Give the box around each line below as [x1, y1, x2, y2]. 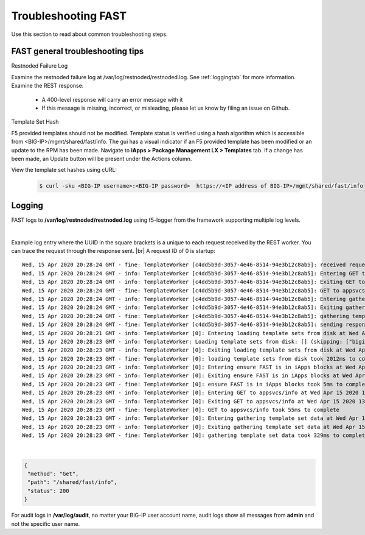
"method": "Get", [27, 470, 79, 477]
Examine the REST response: [11, 82, 84, 90]
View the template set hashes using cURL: [11, 166, 117, 174]
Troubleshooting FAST [11, 9, 127, 23]
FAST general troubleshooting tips [11, 46, 144, 57]
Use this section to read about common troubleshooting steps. [11, 30, 168, 38]
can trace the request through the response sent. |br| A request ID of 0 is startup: [11, 247, 215, 255]
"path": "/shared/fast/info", [27, 479, 118, 486]
